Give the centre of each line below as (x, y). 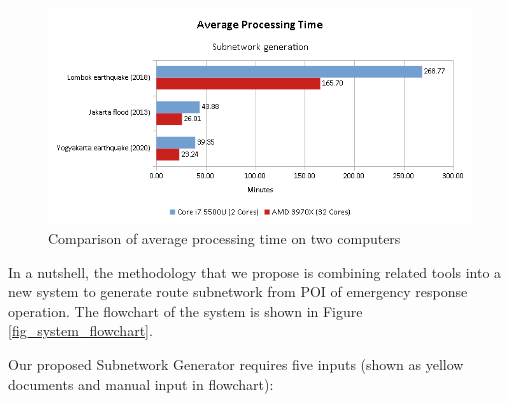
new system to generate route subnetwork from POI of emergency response (238, 291)
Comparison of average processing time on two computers (224, 238)
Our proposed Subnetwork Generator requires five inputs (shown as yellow (236, 364)
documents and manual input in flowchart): (141, 383)
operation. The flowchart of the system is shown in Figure (185, 310)
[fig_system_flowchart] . (80, 330)
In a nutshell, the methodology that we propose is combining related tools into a (255, 271)
